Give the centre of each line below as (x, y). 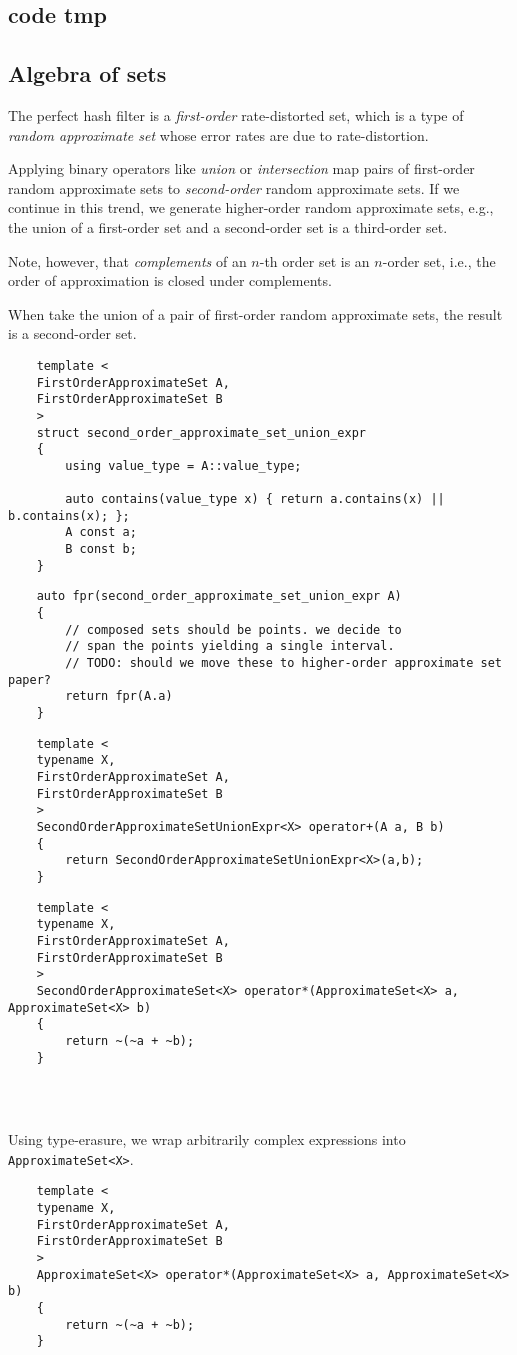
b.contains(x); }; (69, 515)
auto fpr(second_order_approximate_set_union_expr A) (219, 596)
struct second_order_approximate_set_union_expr (201, 432)
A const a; (101, 532)
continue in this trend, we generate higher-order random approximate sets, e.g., (251, 207)
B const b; (101, 549)
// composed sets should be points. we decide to (233, 629)
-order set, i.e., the (439, 260)
